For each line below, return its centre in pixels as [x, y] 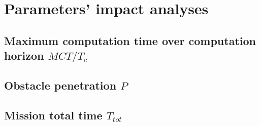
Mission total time [53, 115]
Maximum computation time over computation [130, 40]
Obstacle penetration [60, 85]
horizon [24, 55]
